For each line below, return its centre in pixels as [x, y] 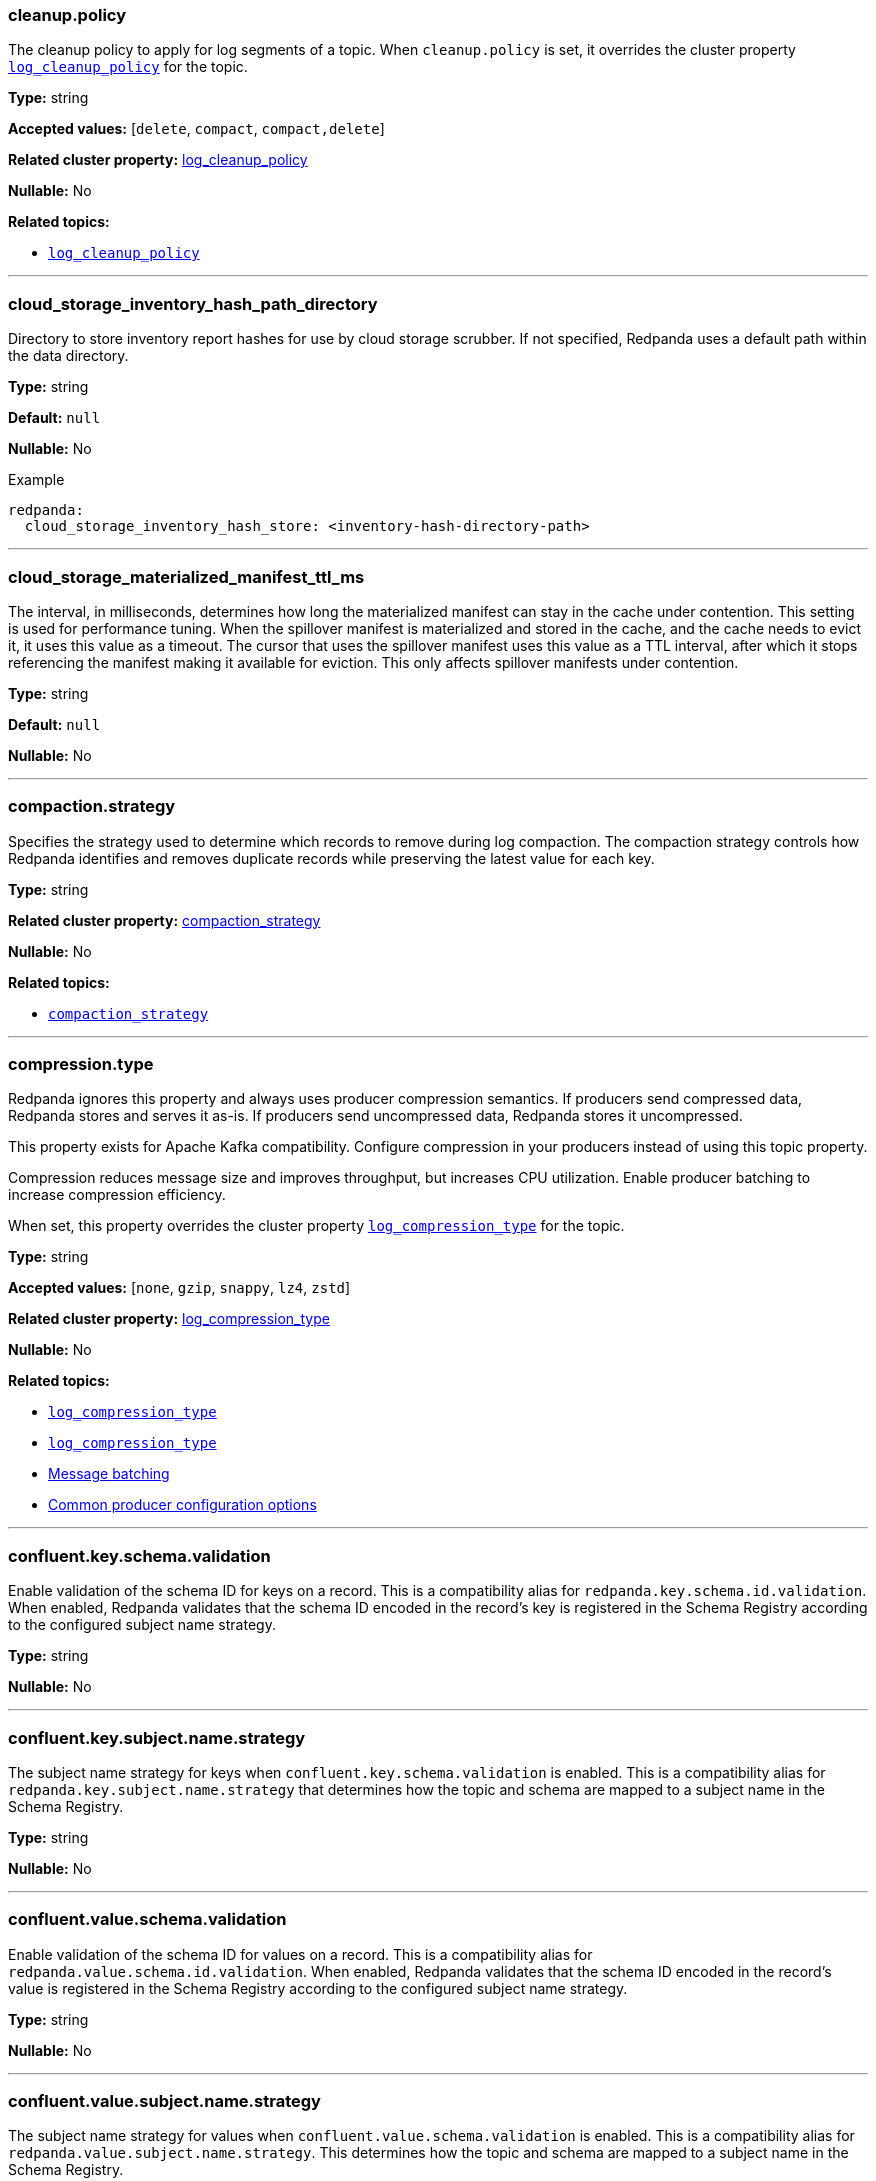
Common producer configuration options [182, 1505]
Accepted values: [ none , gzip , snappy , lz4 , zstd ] [179, 1288]
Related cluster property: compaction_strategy [164, 920]
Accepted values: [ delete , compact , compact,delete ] [196, 129]
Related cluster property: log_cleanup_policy [158, 160]
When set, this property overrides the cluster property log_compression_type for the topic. [316, 1226]
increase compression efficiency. [117, 1195]
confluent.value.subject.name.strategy [164, 2101]
